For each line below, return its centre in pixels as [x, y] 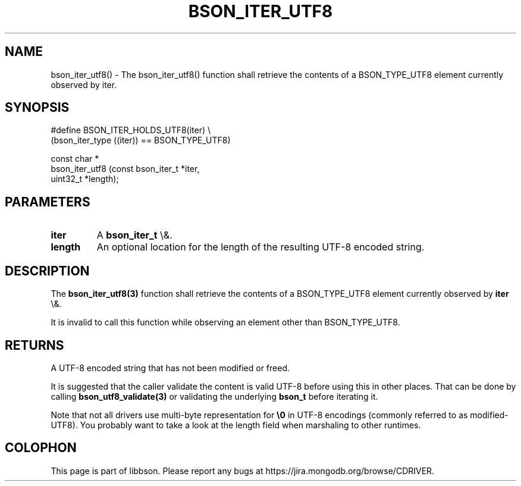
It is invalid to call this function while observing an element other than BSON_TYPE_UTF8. [225, 322]
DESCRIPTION [47, 271]
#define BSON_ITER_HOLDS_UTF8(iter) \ [131, 130]
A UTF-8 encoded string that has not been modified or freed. [170, 368]
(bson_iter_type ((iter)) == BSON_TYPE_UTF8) [141, 140]
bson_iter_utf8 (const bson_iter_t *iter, [125, 169]
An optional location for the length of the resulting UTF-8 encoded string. [260, 247]
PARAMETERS [48, 202]
